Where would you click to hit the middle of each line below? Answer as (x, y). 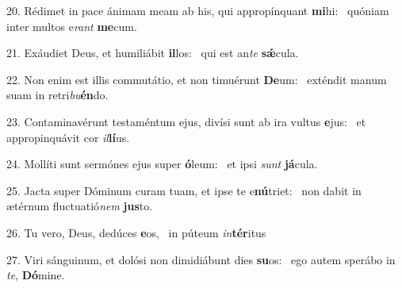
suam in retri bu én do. (57, 95)
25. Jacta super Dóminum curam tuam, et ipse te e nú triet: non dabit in (184, 190)
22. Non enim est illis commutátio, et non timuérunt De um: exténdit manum (197, 79)
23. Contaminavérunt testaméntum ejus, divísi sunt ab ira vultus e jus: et (186, 121)
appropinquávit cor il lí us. (68, 137)
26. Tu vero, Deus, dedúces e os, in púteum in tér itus (136, 232)
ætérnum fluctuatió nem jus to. (80, 206)
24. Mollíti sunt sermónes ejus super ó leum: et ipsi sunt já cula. (162, 164)
